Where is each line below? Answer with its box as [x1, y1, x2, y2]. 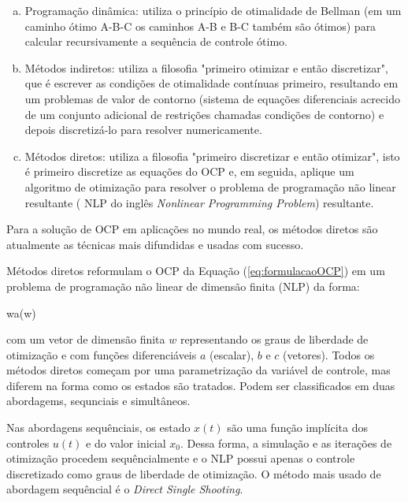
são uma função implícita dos [227, 419, 368, 436]
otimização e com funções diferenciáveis [6, 346, 197, 363]
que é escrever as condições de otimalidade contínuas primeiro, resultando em [24, 75, 399, 91]
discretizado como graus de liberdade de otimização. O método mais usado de [6, 465, 381, 482]
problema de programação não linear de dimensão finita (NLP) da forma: [6, 277, 360, 294]
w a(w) [6, 304, 36, 321]
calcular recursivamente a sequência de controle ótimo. [24, 33, 287, 50]
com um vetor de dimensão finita [6, 331, 165, 348]
